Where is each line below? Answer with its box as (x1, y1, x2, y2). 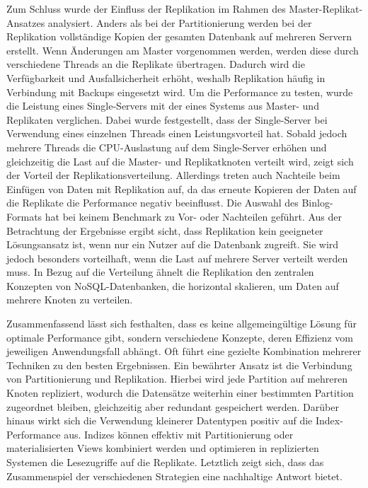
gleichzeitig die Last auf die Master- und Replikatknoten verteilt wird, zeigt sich (6, 153, 354, 168)
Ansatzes (6, 15, 45, 30)
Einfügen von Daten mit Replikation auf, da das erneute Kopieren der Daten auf (6, 181, 357, 196)
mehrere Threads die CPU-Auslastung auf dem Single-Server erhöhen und (6, 139, 327, 154)
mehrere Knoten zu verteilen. (6, 292, 133, 307)
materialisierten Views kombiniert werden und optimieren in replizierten (6, 441, 319, 455)
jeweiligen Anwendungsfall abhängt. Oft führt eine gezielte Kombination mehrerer (6, 344, 362, 359)
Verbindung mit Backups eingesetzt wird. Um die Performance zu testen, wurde (6, 84, 353, 99)
